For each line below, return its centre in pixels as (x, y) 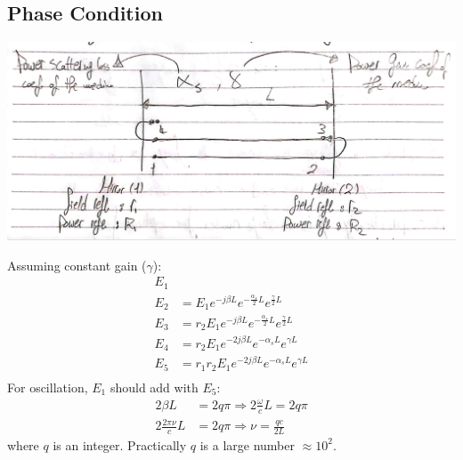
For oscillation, (48, 387)
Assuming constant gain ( (77, 265)
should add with (154, 387)
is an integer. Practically (120, 444)
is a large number (247, 444)
